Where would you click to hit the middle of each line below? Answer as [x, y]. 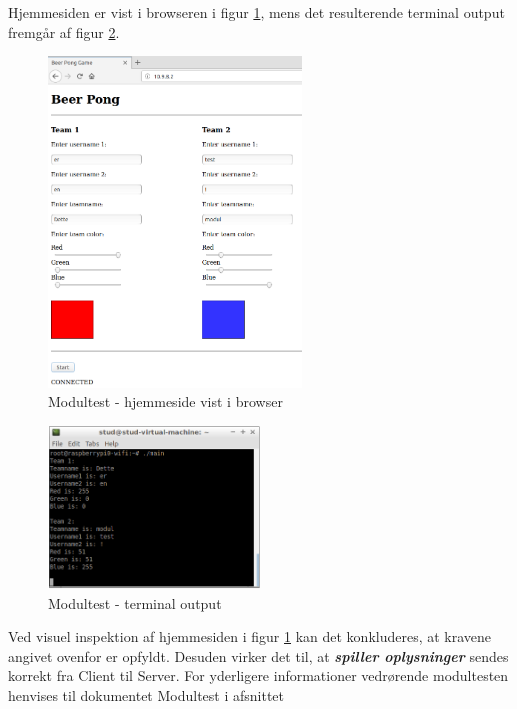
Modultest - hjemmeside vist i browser [165, 401]
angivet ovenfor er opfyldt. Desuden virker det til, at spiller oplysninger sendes [258, 655]
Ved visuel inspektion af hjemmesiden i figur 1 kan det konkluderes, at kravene [250, 636]
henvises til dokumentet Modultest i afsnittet [146, 695]
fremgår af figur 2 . [64, 31]
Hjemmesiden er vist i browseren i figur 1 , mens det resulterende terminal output [256, 12]
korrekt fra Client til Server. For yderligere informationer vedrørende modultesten [258, 675]
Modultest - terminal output [135, 602]
